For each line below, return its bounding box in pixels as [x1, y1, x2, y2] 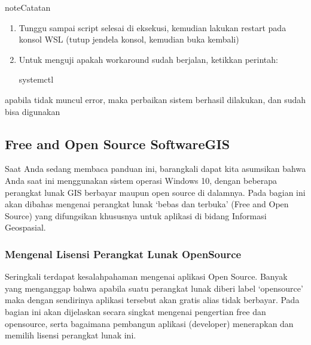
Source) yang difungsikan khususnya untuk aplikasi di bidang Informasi [5, 209, 267, 222]
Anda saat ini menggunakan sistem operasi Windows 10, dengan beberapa [5, 174, 278, 186]
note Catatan [5, 1, 51, 13]
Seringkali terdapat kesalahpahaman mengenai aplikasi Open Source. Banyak [5, 270, 288, 283]
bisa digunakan [5, 105, 60, 117]
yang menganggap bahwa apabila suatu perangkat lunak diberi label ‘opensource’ [5, 282, 303, 294]
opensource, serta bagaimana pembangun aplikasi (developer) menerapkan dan [5, 317, 294, 329]
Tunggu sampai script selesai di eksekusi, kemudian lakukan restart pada [19, 21, 286, 34]
